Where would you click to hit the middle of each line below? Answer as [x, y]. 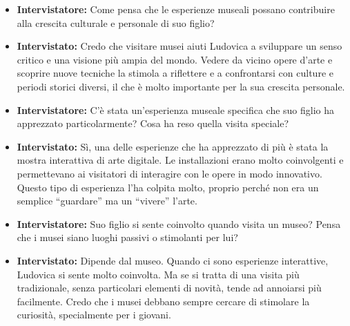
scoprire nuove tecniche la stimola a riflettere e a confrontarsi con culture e [175, 73]
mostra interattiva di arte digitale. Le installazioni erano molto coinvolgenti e [180, 160]
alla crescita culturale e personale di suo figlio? [116, 22]
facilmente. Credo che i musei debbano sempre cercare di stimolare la [163, 301]
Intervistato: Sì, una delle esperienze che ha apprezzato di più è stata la [173, 146]
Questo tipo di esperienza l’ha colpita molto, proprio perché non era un [168, 187]
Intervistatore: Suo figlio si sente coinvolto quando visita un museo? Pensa [179, 223]
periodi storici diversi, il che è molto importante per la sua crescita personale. [181, 86]
